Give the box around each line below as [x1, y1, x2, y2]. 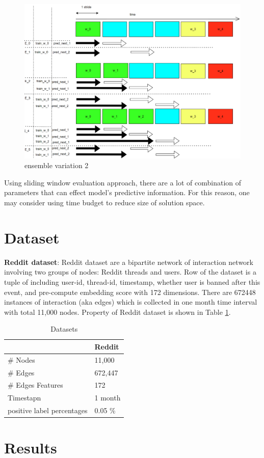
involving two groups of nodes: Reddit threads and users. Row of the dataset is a [4, 266, 256, 277]
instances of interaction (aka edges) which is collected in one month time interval [4, 297, 257, 307]
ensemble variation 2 [24, 160, 89, 171]
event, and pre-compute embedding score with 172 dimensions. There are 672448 [4, 286, 256, 297]
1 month [94, 392, 121, 403]
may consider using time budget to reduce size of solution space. [4, 197, 205, 208]
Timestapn [8, 392, 41, 403]
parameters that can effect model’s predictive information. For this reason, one [4, 187, 250, 198]
